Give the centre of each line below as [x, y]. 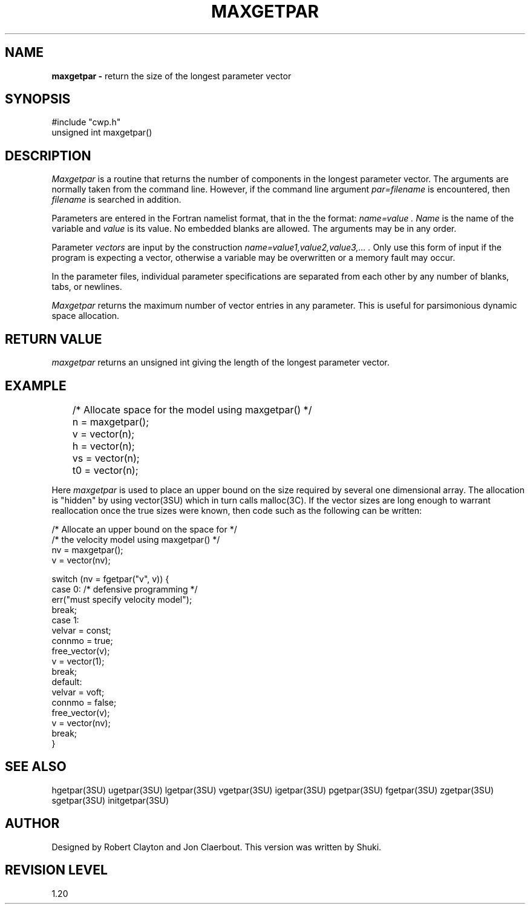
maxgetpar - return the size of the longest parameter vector [172, 76]
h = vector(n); [103, 446]
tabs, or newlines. [87, 287]
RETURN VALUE [54, 339]
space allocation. [86, 316]
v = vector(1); [78, 661]
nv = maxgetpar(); [87, 550]
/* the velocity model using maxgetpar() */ [136, 539]
